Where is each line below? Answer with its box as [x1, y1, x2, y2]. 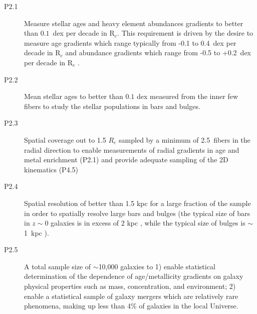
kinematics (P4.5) [24, 164, 78, 174]
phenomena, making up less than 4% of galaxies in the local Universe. [24, 300, 238, 311]
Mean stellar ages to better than [24, 91, 123, 101]
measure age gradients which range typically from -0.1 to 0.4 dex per [24, 37, 236, 48]
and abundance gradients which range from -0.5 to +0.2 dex [65, 47, 251, 58]
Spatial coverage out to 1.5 [24, 134, 106, 145]
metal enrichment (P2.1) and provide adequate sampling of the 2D [24, 154, 228, 165]
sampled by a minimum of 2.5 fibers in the [119, 134, 250, 145]
